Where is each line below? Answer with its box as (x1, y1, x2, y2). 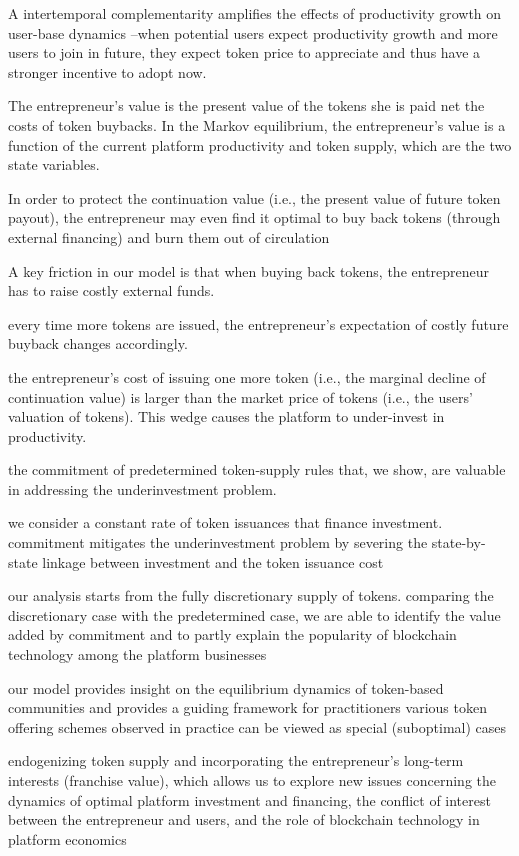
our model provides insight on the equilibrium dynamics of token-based (8, 677, 444, 698)
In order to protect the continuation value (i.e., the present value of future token (8, 187, 501, 208)
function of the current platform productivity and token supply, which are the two (8, 134, 512, 155)
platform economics (8, 828, 127, 849)
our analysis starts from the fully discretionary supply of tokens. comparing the (8, 585, 494, 606)
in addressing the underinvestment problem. (8, 478, 277, 499)
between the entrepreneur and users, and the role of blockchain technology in (8, 809, 480, 830)
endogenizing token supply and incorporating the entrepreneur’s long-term (8, 750, 464, 771)
